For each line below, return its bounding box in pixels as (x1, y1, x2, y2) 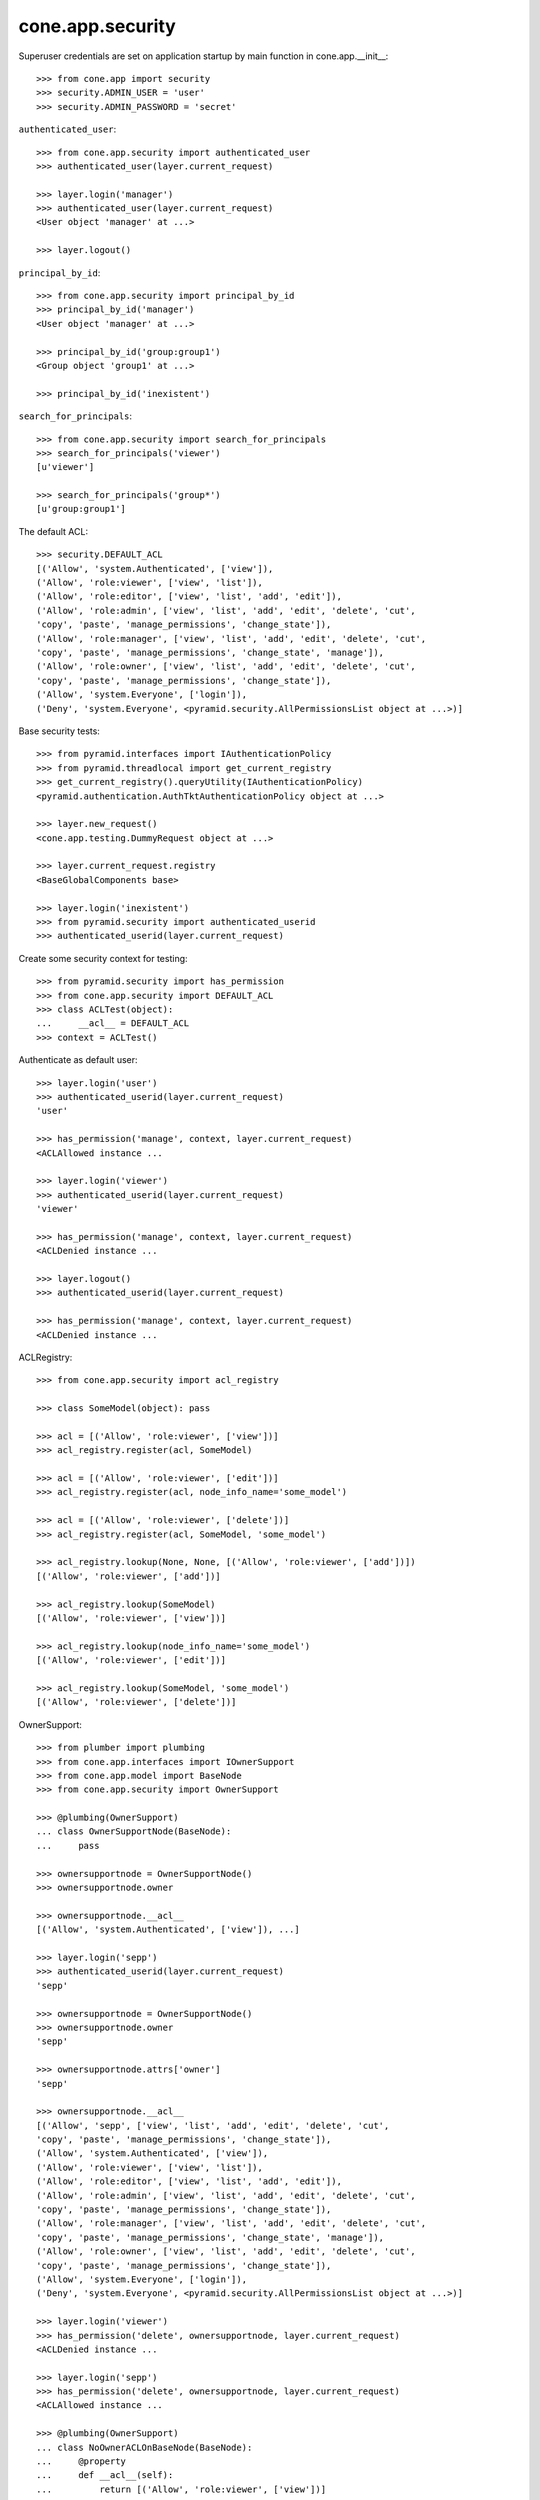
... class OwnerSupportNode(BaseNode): (36, 1826, 232, 1837)
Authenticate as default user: (18, 1054, 139, 1066)
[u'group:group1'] (36, 503, 127, 515)
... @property (36, 2456, 127, 2467)
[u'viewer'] (36, 461, 95, 473)
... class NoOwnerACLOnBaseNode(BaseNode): (36, 2441, 253, 2453)
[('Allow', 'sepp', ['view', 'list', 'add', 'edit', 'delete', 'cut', (36, 2120, 390, 2131)
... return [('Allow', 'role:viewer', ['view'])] (36, 2483, 327, 2495)
